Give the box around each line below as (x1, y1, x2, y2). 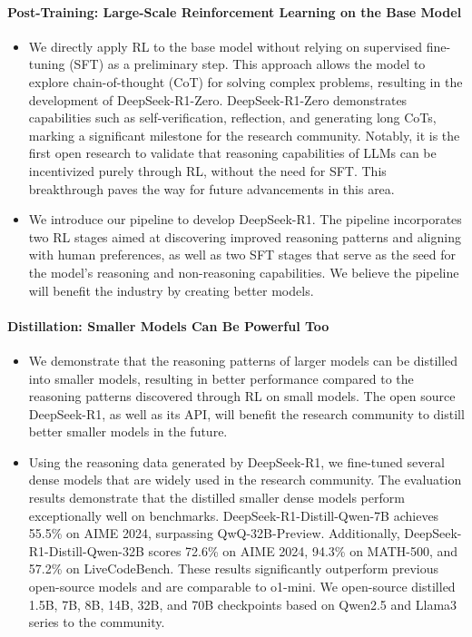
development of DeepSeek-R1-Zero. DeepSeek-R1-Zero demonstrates (28, 90, 408, 109)
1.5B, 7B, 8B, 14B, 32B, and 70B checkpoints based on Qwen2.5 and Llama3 (28, 594, 457, 613)
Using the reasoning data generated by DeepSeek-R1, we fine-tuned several (28, 452, 445, 471)
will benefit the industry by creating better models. (28, 280, 314, 299)
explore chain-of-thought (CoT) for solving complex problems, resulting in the (28, 72, 463, 91)
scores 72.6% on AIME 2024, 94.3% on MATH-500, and (148, 541, 458, 560)
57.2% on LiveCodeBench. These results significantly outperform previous (28, 559, 439, 578)
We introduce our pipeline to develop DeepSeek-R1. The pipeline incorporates (28, 210, 462, 229)
